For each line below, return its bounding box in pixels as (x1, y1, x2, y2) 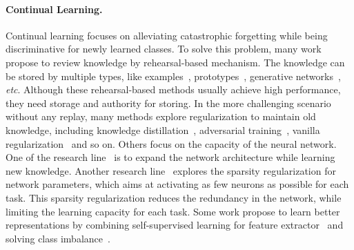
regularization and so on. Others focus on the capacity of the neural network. (6, 136, 337, 151)
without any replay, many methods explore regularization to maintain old (6, 109, 316, 124)
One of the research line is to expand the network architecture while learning (6, 150, 335, 164)
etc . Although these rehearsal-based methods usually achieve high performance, (6, 82, 341, 97)
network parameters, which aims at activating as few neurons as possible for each (6, 177, 349, 191)
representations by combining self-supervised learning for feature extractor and (6, 218, 344, 232)
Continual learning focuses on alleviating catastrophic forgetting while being (6, 28, 328, 42)
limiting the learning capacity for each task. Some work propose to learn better (6, 204, 340, 218)
